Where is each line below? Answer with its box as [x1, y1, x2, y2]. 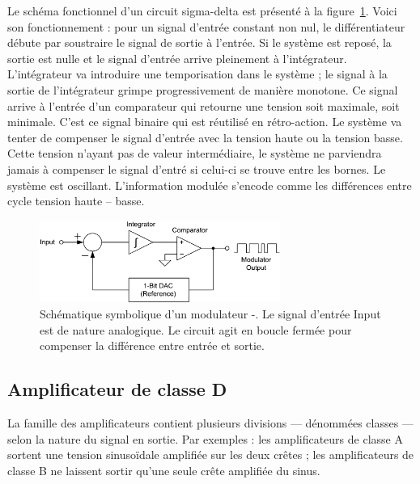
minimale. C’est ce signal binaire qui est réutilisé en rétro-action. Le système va [7, 113, 402, 130]
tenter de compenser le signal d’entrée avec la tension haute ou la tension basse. [7, 128, 403, 145]
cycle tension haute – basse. [7, 192, 145, 209]
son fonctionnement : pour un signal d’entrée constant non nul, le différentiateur [7, 18, 405, 35]
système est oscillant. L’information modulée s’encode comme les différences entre [7, 176, 412, 193]
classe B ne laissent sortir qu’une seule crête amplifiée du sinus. [7, 461, 320, 478]
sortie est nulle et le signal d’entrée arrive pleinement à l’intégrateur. [7, 49, 347, 66]
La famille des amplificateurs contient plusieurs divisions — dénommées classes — [7, 415, 414, 431]
